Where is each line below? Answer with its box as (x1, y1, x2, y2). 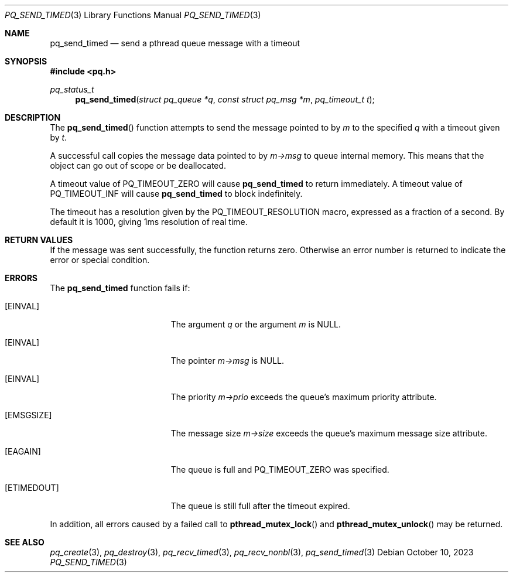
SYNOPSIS (5, 56, 47, 66)
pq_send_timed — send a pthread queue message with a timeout (50, 38, 300, 48)
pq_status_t (50, 84, 94, 94)
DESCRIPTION (5, 112, 61, 122)
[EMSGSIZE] (5, 410, 52, 420)
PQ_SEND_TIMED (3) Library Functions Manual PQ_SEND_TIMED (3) (5, 10, 261, 20)
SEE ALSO (5, 537, 45, 547)
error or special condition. (50, 255, 150, 265)
